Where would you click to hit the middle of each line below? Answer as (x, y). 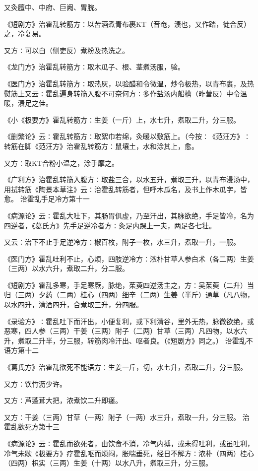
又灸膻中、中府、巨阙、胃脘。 (53, 7)
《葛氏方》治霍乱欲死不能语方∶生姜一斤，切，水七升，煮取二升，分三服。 (126, 367)
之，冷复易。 (25, 34)
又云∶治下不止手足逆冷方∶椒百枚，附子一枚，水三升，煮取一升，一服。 (122, 242)
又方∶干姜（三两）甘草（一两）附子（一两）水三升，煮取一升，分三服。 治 (127, 417)
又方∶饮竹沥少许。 (35, 383)
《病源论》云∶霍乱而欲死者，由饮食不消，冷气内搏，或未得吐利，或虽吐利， (129, 443)
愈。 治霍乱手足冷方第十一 (47, 199)
